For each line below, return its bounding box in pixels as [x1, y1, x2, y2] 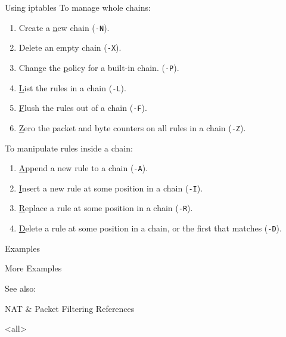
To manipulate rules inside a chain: [5, 141, 133, 154]
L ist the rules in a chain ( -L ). [18, 81, 126, 94]
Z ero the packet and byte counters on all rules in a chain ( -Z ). [18, 121, 246, 134]
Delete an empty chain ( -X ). [18, 41, 122, 54]
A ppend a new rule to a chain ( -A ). [18, 162, 148, 174]
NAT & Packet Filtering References [5, 302, 135, 314]
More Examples [5, 262, 62, 274]
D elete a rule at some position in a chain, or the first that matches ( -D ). [18, 222, 282, 234]
